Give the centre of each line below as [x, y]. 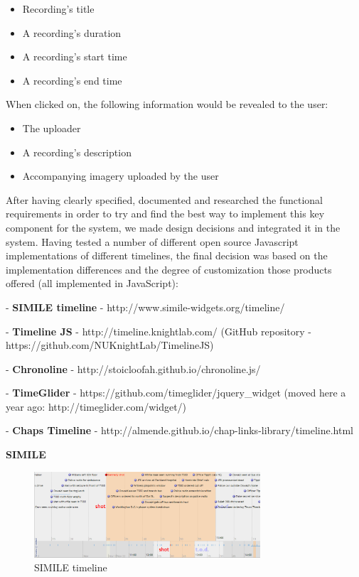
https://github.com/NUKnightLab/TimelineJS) [110, 345]
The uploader [52, 128]
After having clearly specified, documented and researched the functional [164, 199]
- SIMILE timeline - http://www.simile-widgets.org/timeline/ [145, 307]
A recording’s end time [72, 80]
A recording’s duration [72, 32]
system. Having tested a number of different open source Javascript [152, 241]
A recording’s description [77, 152]
